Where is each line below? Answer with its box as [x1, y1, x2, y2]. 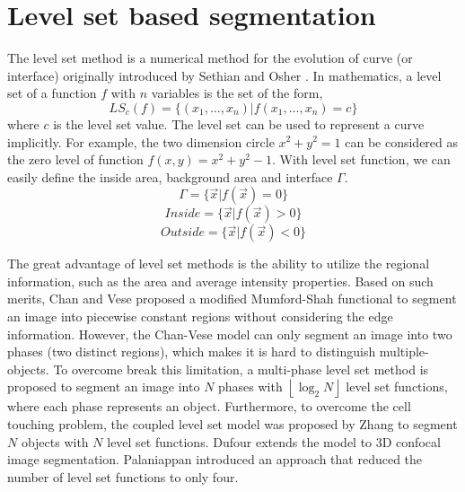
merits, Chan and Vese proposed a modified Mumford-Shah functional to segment [7, 289, 457, 308]
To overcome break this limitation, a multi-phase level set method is [53, 359, 429, 378]
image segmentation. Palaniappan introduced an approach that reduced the [7, 450, 423, 469]
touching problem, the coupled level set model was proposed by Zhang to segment [7, 415, 458, 434]
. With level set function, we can [272, 150, 451, 169]
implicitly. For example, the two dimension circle [7, 132, 275, 151]
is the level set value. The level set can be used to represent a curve [53, 114, 425, 133]
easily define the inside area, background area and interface [7, 167, 333, 186]
